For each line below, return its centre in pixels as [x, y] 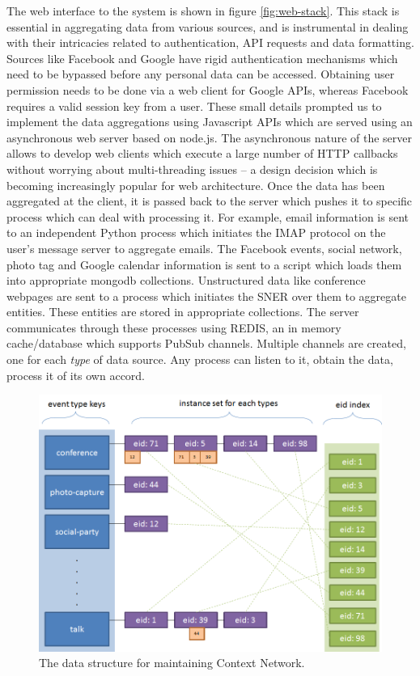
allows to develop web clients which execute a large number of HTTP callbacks [202, 153]
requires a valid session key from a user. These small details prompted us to [194, 106]
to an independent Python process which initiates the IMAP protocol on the [196, 232]
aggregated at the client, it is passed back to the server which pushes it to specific [210, 201]
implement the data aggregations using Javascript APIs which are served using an [210, 122]
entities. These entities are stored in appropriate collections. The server [183, 312]
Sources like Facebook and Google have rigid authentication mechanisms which [202, 58]
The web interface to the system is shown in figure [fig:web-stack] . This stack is [203, 11]
